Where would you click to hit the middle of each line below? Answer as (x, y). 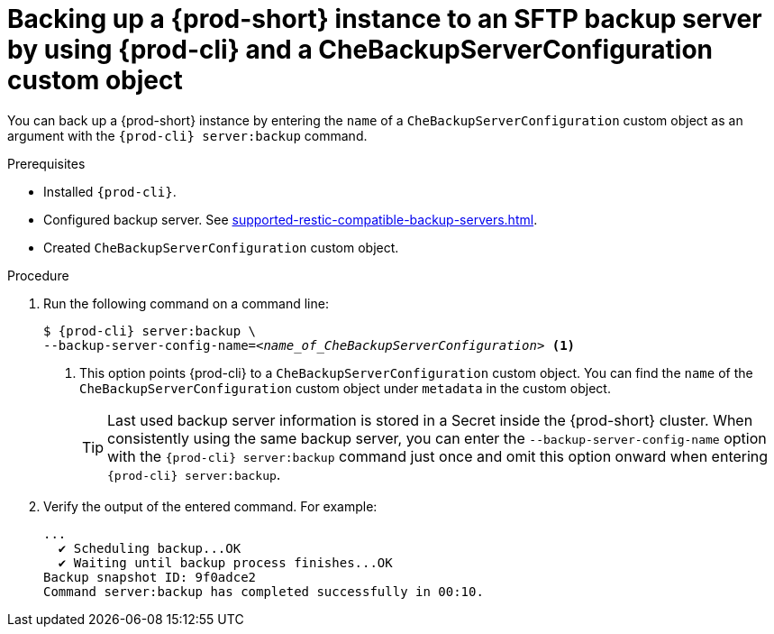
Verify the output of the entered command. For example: (210, 506)
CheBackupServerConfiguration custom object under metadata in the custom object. (345, 388)
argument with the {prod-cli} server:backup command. (187, 135)
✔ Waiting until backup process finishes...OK (225, 562)
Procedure (38, 275)
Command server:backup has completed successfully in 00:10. (264, 591)
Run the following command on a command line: (186, 303)
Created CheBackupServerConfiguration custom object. (221, 247)
